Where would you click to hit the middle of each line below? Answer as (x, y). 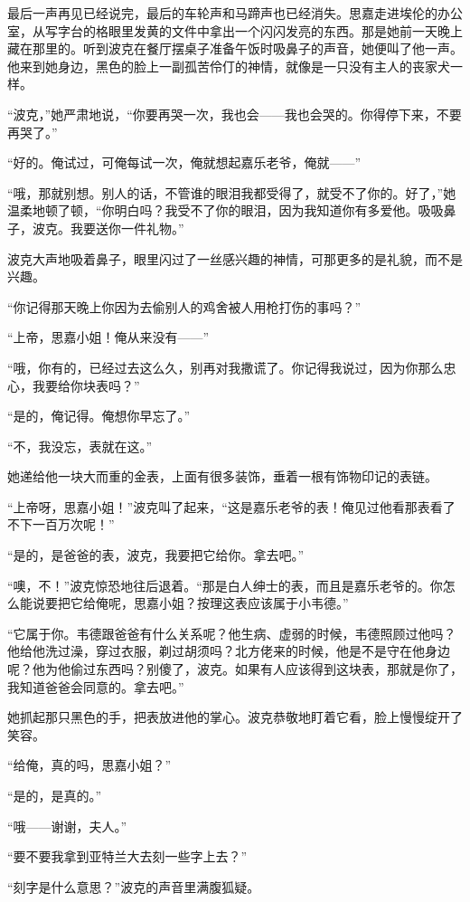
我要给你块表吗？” (86, 385)
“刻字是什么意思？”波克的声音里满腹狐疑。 (134, 886)
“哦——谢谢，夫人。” (67, 826)
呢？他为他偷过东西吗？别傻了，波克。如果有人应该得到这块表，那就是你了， (235, 669)
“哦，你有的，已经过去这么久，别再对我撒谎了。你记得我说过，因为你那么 (226, 367)
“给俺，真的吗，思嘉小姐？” (89, 765)
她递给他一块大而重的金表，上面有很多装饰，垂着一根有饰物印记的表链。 (222, 476)
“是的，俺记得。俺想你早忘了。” (99, 416)
